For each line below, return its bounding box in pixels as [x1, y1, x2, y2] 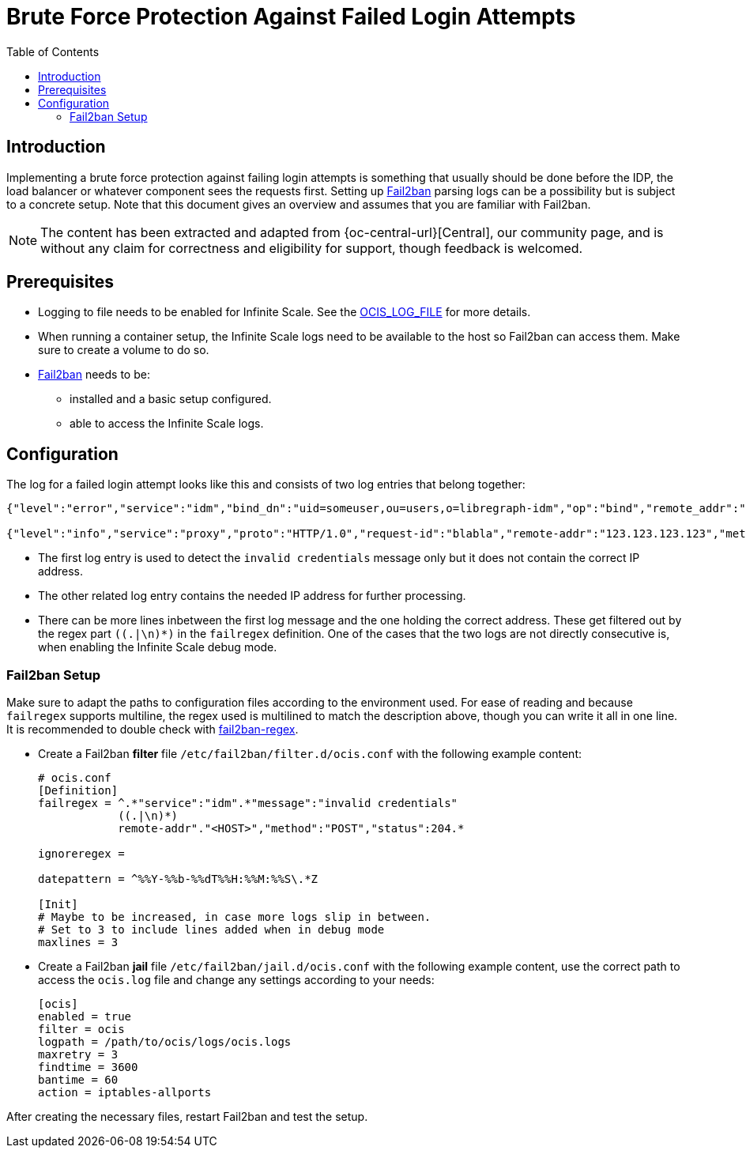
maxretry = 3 [38, 1048, 119, 1062]
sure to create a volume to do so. [38, 343, 209, 357]
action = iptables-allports [38, 1086, 212, 1099]
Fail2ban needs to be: [38, 368, 150, 382]
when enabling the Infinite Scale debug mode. [38, 640, 277, 654]
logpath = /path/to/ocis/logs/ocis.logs [38, 1035, 292, 1049]
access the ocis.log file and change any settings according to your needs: [38, 973, 435, 987]
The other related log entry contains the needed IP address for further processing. [38, 589, 466, 603]
